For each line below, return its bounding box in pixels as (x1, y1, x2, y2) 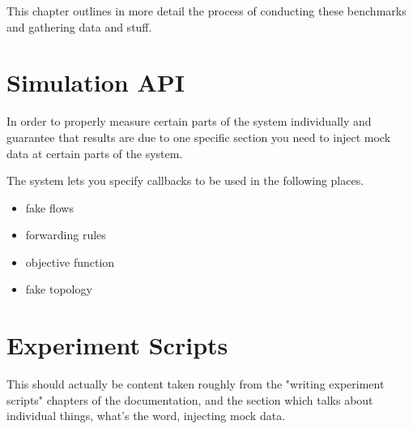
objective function (25, 253, 115, 270)
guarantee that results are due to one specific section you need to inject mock (6, 128, 391, 145)
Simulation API (6, 66, 185, 99)
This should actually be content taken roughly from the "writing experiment (6, 375, 385, 393)
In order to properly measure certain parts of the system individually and (6, 113, 372, 130)
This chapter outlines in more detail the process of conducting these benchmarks (6, 2, 407, 19)
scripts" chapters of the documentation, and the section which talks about (6, 391, 373, 408)
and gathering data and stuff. (6, 18, 152, 35)
